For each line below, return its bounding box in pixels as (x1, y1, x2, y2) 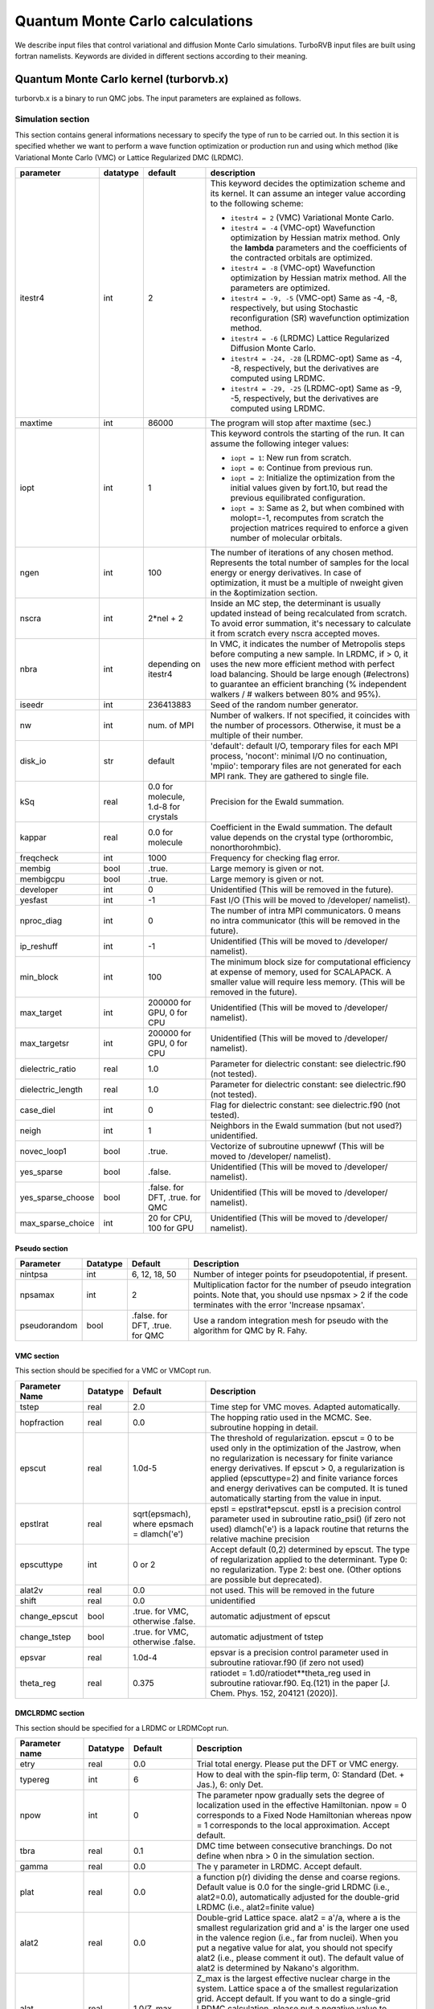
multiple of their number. (210, 730, 304, 741)
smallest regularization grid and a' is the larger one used (196, 1921, 410, 1933)
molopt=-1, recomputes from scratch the (230, 513, 384, 524)
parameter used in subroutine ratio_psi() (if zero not (210, 1513, 406, 1524)
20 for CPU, (147, 1213, 193, 1224)
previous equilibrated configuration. (230, 493, 366, 504)
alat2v (19, 1584, 43, 1595)
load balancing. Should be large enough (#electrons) (210, 669, 410, 680)
